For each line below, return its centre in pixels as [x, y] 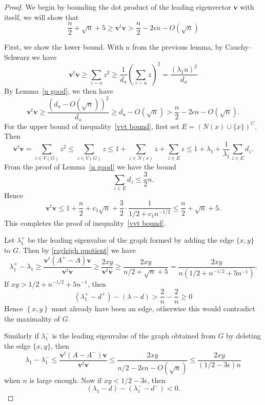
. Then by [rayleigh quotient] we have [77, 250]
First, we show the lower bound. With [64, 47]
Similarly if [22, 336]
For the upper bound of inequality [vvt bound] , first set [92, 126]
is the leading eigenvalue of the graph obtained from [134, 336]
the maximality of [32, 318]
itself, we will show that [42, 17]
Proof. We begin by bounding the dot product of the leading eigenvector [118, 7]
